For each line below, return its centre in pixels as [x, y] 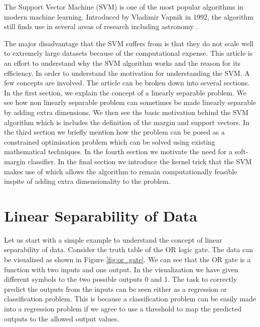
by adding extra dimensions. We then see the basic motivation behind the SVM [126, 112]
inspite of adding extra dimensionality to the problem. [87, 181]
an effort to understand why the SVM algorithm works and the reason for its [122, 63]
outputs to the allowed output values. [62, 318]
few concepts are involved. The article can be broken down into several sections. [127, 83]
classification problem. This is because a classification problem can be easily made [130, 299]
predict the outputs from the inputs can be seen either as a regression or [116, 289]
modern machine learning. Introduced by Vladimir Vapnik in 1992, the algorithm [129, 16]
